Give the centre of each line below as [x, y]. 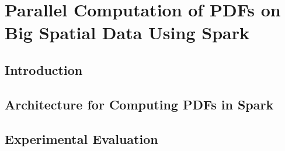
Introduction [44, 69]
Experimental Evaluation [81, 138]
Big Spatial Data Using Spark [127, 32]
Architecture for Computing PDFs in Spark [139, 104]
